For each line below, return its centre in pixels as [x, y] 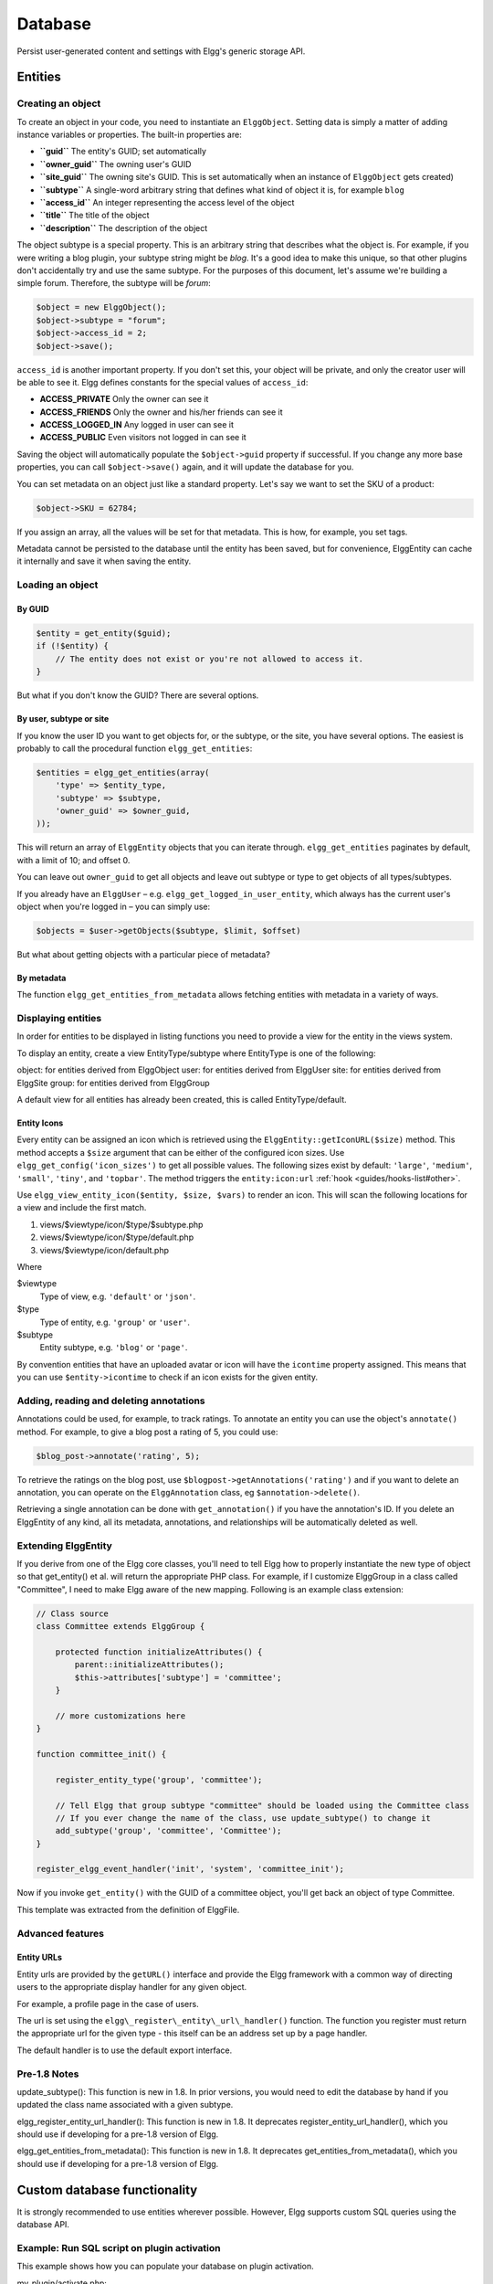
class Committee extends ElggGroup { [121, 1627]
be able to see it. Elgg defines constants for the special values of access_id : [163, 382]
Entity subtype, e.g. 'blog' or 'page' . [114, 1348]
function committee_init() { [101, 1754]
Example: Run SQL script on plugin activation [119, 2247]
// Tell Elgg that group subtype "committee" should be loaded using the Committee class [262, 1805]
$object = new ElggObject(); [101, 307]
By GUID [33, 608]
